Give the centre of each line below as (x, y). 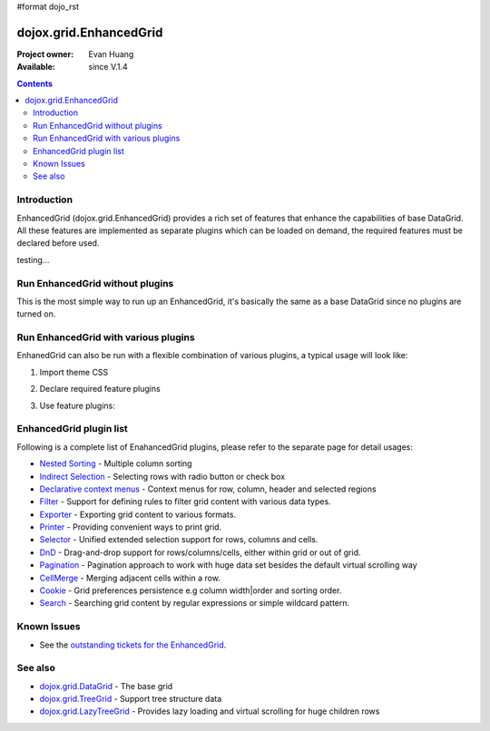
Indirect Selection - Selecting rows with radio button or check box (162, 476)
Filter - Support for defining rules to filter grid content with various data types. (185, 502)
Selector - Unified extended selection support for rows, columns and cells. (179, 540)
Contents (35, 83)
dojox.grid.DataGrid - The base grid (106, 686)
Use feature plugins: (77, 405)
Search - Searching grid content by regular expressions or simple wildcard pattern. (195, 603)
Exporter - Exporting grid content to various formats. (137, 514)
